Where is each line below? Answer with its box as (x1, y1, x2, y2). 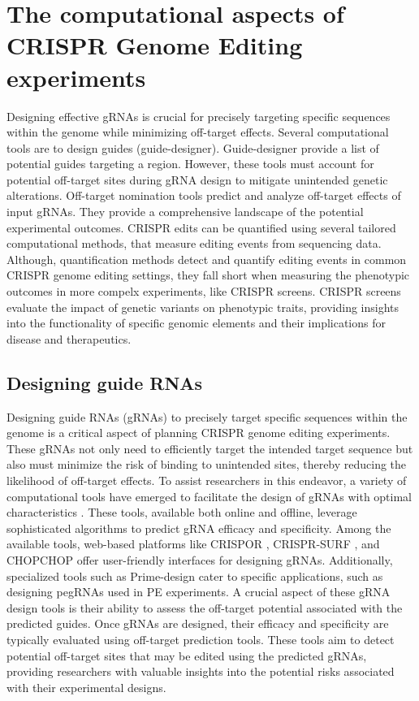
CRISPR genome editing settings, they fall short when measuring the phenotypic (6, 266, 410, 283)
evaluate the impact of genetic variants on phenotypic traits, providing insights (6, 298, 400, 315)
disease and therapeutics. (6, 330, 132, 347)
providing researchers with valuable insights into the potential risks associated (6, 663, 395, 680)
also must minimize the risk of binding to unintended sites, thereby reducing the (6, 456, 407, 473)
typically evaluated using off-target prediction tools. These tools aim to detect (6, 630, 395, 647)
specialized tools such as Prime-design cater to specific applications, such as (6, 567, 383, 584)
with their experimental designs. (6, 678, 166, 695)
